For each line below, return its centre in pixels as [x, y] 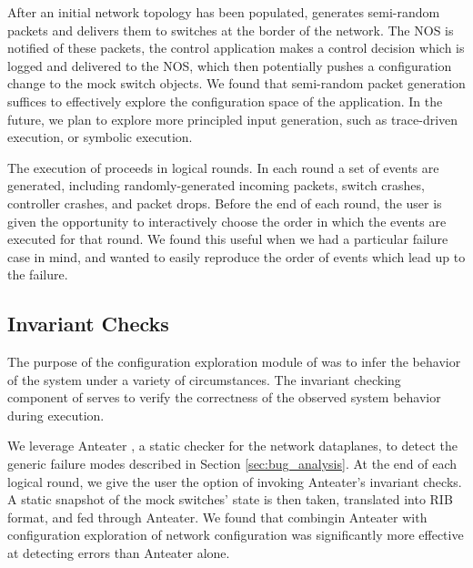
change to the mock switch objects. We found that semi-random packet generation [236, 83]
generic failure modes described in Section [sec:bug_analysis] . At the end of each [232, 464]
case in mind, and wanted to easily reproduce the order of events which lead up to [236, 256]
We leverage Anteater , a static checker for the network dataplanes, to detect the [232, 446]
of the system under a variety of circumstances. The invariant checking [204, 379]
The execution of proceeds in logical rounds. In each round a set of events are [223, 167]
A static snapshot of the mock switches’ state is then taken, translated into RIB [230, 499]
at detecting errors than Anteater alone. [119, 553]
